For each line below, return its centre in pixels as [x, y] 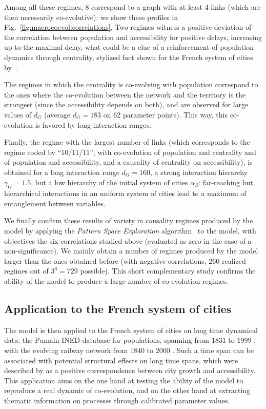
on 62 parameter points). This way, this [165, 114]
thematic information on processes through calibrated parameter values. [117, 400]
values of [18, 114]
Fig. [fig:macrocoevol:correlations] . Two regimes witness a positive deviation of [128, 27]
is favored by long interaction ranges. [93, 124]
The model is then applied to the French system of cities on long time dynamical [131, 330]
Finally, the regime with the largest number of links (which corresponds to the [127, 142]
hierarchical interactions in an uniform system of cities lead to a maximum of [125, 193]
